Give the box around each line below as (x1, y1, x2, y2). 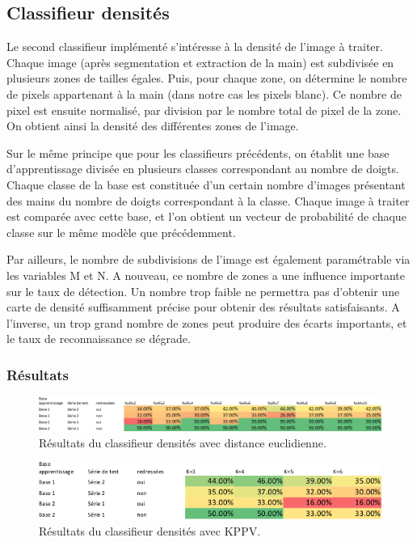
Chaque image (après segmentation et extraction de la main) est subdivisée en (6, 53, 394, 70)
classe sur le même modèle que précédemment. (6, 223, 236, 240)
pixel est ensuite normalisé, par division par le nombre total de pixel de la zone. (6, 101, 402, 118)
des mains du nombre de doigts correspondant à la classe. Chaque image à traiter (6, 192, 410, 209)
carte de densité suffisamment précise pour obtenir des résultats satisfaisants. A (6, 299, 400, 315)
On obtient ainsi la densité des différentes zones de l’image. (6, 117, 299, 134)
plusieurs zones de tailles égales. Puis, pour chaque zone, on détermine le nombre (6, 70, 407, 87)
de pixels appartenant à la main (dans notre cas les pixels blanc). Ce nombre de (6, 85, 402, 102)
